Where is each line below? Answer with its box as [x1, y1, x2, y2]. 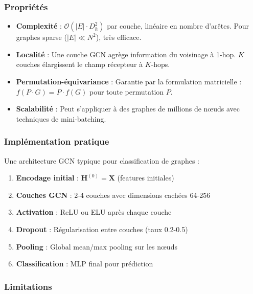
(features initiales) [117, 172, 174, 183]
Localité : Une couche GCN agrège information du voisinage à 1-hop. [16, 49, 236, 59]
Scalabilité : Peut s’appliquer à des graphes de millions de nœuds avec [16, 103, 240, 114]
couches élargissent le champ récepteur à [16, 59, 143, 70]
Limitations [4, 280, 52, 292]
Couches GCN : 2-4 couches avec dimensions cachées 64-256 [16, 189, 211, 200]
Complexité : [16, 20, 62, 31]
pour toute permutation [89, 86, 164, 97]
